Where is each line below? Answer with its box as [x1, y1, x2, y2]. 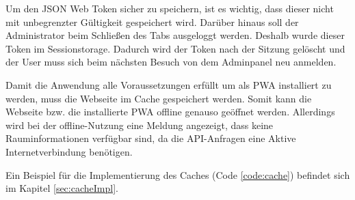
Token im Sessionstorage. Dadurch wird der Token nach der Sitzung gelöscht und [5, 41, 345, 55]
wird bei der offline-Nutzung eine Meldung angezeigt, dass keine [5, 117, 274, 132]
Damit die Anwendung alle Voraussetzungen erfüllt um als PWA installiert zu [5, 77, 332, 91]
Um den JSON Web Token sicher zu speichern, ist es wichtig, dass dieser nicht [5, 1, 334, 15]
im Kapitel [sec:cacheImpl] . [5, 181, 118, 195]
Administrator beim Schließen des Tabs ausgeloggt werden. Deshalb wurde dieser [5, 28, 345, 42]
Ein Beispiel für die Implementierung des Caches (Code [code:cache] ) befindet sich [5, 167, 350, 182]
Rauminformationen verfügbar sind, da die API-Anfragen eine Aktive [5, 131, 296, 145]
